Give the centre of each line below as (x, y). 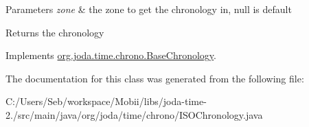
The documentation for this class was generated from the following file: (155, 78)
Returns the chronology (55, 32)
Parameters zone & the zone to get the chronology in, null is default (149, 9)
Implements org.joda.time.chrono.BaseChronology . (111, 55)
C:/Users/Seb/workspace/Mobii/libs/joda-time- (106, 101)
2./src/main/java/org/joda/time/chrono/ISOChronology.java (134, 114)
